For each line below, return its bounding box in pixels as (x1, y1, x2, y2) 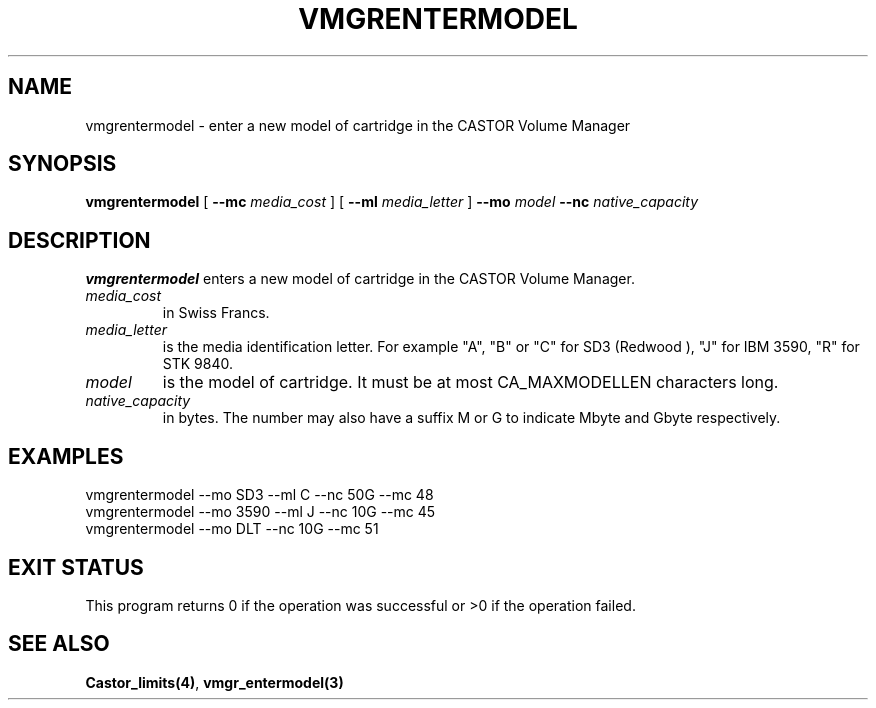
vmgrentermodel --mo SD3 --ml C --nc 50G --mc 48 (85, 486, 434, 504)
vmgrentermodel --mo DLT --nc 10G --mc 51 (85, 520, 379, 538)
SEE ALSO (8, 631, 110, 657)
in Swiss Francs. (162, 304, 270, 322)
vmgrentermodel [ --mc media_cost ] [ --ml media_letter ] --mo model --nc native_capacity (85, 193, 699, 211)
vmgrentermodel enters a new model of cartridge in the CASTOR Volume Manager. (85, 270, 635, 288)
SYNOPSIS (8, 151, 117, 177)
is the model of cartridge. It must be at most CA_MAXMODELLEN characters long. (162, 372, 779, 393)
